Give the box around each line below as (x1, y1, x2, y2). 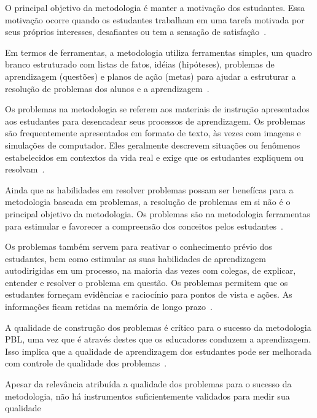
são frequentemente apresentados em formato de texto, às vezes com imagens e (5, 126, 301, 139)
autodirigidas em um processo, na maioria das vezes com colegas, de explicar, (5, 264, 296, 277)
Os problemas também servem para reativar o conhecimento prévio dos (5, 240, 272, 253)
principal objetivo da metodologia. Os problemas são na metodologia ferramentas (5, 207, 310, 220)
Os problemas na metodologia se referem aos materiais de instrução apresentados (5, 103, 310, 115)
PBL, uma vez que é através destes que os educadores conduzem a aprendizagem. (5, 333, 311, 346)
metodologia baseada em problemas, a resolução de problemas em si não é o (5, 195, 291, 208)
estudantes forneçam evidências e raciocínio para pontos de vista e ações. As (5, 288, 292, 301)
